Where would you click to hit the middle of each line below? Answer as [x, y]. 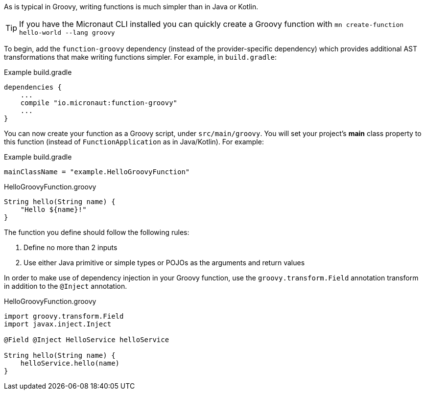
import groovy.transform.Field [64, 316]
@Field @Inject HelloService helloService [87, 340]
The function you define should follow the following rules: [97, 232]
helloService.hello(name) [70, 363]
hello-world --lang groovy [67, 33]
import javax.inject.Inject [58, 324]
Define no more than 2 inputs [71, 247]
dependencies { [33, 87]
